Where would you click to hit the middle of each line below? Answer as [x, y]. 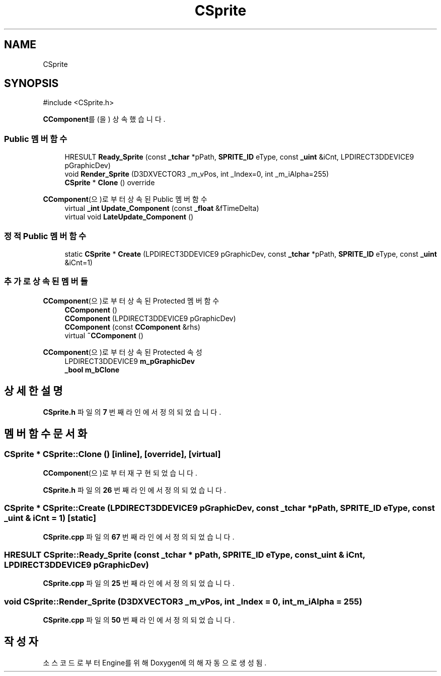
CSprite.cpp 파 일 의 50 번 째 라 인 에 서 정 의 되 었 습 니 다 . [139, 620]
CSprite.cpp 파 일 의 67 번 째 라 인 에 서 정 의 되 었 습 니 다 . [139, 537]
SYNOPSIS [31, 84]
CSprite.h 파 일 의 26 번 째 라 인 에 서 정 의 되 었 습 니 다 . [134, 490]
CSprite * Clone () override [110, 183]
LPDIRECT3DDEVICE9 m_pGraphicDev [130, 361]
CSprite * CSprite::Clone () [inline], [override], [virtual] [113, 454]
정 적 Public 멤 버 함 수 [45, 236]
